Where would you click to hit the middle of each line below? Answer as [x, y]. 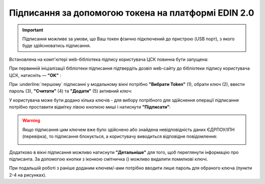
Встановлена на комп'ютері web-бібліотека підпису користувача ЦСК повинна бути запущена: [109, 59]
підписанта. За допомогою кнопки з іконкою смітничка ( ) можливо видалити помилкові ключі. [108, 159]
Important [33, 30]
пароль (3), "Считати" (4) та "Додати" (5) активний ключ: [71, 91]
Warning [31, 121]
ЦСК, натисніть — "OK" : [35, 75]
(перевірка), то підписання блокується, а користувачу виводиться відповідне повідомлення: [120, 136]
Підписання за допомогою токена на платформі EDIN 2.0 [132, 13]
